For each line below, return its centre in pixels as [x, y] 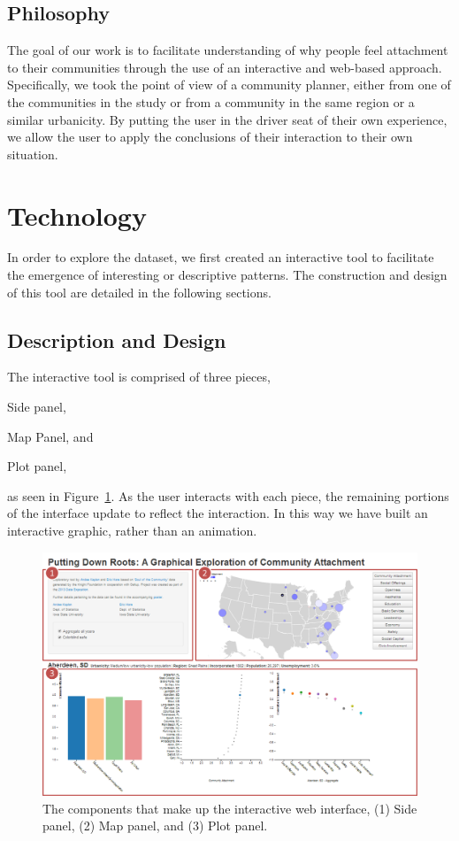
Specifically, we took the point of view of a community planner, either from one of [229, 85]
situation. [33, 154]
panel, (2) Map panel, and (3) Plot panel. [155, 826]
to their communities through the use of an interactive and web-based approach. [225, 67]
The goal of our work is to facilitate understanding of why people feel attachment [228, 50]
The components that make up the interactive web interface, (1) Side [230, 808]
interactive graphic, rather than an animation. [132, 531]
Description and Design [117, 339]
